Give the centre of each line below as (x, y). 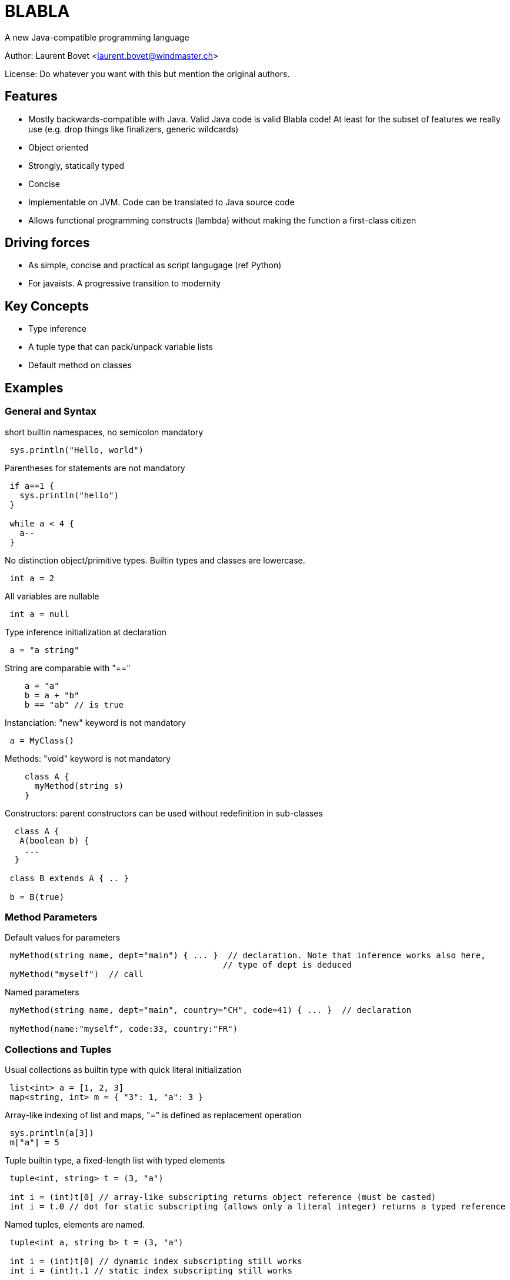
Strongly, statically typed (76, 165)
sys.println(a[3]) (52, 1133)
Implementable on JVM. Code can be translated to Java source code (161, 202)
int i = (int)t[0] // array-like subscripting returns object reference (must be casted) (223, 1197)
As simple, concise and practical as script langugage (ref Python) (155, 265)
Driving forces (47, 243)
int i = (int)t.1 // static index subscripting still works (151, 1271)
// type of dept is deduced (287, 965)
